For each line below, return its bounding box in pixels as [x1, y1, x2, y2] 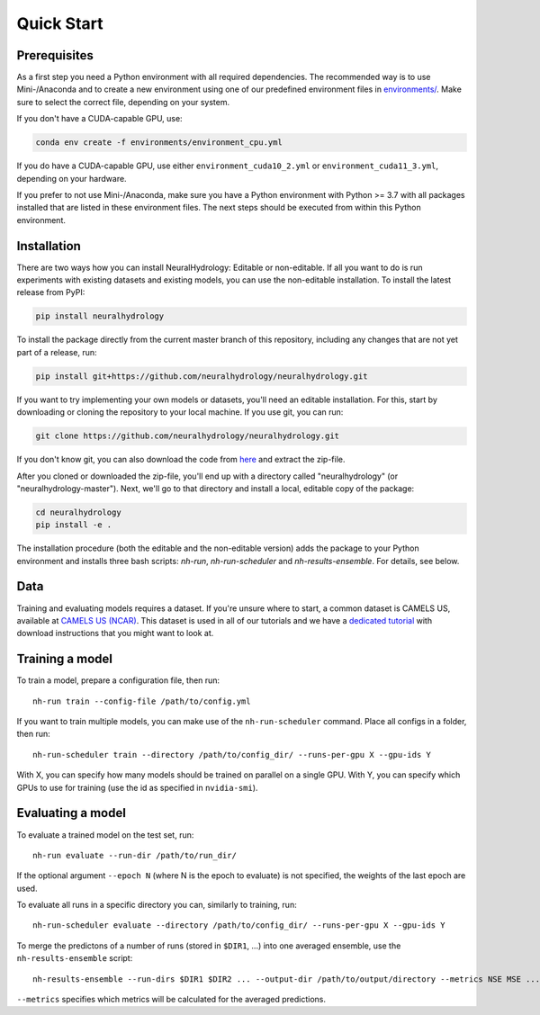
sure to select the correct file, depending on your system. [16, 96, 229, 107]
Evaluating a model [16, 805, 126, 821]
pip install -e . [35, 520, 112, 530]
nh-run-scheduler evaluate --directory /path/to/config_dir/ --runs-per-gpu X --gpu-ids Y [32, 921, 445, 930]
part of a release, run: [16, 346, 98, 357]
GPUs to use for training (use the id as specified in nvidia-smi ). [16, 782, 258, 793]
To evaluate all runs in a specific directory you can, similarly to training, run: [16, 900, 297, 911]
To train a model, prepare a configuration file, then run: [16, 675, 220, 686]
